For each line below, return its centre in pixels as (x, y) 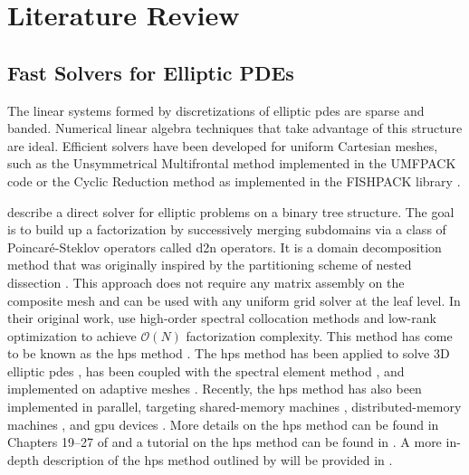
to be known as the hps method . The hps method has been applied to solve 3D (229, 353)
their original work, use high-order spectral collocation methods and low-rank (222, 318)
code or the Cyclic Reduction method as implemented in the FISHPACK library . (234, 180)
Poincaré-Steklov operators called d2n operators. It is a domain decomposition (225, 247)
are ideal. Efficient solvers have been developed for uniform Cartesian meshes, (223, 145)
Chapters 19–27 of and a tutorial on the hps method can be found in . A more (225, 442)
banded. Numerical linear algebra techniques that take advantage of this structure (235, 128)
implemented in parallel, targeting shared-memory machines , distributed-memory (234, 407)
